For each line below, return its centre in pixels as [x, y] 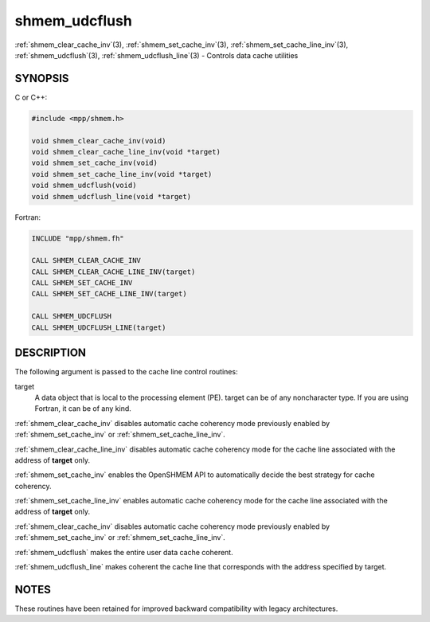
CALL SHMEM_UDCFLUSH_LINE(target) [99, 327]
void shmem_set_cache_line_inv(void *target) [122, 174]
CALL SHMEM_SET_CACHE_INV [82, 283]
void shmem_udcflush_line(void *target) [111, 196]
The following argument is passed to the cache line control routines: [126, 372]
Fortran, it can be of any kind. [83, 409]
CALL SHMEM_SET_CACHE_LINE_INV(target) [109, 294]
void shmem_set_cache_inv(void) [95, 163]
